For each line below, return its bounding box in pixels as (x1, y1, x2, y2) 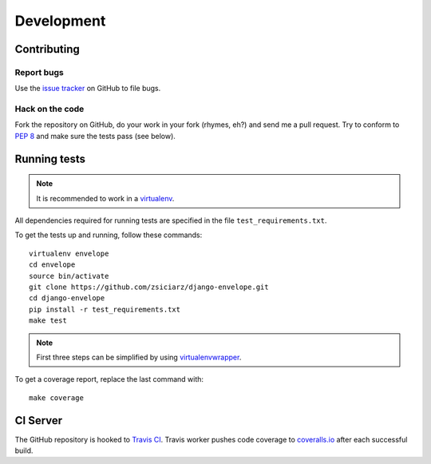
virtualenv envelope (29, 248, 109, 258)
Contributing (14, 42, 80, 56)
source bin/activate (29, 272, 109, 280)
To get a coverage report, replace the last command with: (14, 375, 204, 384)
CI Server (14, 414, 63, 427)
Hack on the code (14, 104, 85, 115)
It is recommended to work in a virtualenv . (36, 193, 175, 203)
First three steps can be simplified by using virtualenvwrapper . (36, 352, 242, 362)
